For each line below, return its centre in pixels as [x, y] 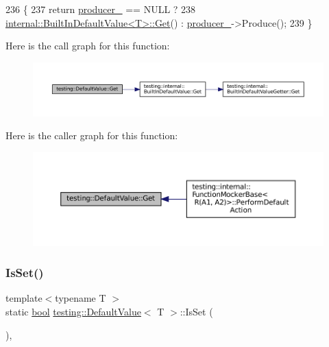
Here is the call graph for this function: [88, 46]
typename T [81, 298]
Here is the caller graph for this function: [92, 135]
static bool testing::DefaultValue [73, 312]
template [24, 298]
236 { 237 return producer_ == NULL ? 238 [101, 9]
